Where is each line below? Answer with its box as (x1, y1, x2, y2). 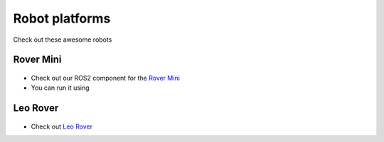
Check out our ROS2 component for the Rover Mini (31, 73, 181, 82)
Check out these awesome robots (13, 35, 112, 44)
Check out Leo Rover (31, 122, 92, 131)
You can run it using (31, 83, 90, 92)
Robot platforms (13, 11, 111, 26)
